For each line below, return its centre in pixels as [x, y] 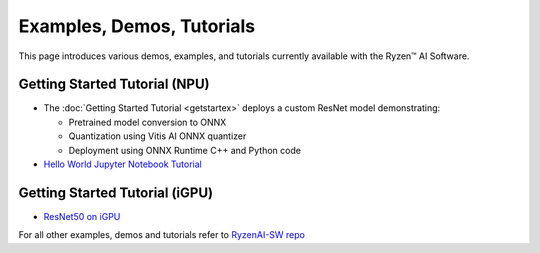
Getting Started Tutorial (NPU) [114, 84]
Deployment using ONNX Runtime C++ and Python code [185, 150]
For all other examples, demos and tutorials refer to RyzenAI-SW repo [161, 235]
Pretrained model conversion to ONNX [147, 122]
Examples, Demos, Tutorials [136, 26]
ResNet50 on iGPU [82, 216]
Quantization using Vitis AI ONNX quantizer [157, 136]
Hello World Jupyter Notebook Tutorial [122, 164]
